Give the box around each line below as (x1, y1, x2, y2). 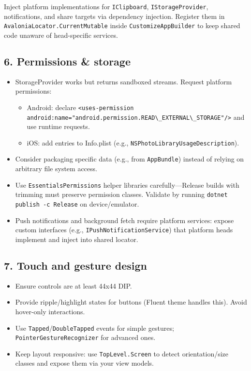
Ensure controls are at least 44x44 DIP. (15, 280, 132, 290)
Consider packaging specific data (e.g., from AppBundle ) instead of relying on (15, 154, 244, 164)
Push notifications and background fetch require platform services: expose (15, 215, 234, 225)
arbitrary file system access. (15, 163, 97, 174)
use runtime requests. (27, 121, 90, 131)
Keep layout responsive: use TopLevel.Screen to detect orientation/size (15, 348, 229, 358)
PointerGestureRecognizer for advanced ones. (15, 332, 156, 342)
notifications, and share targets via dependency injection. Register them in (4, 11, 225, 21)
